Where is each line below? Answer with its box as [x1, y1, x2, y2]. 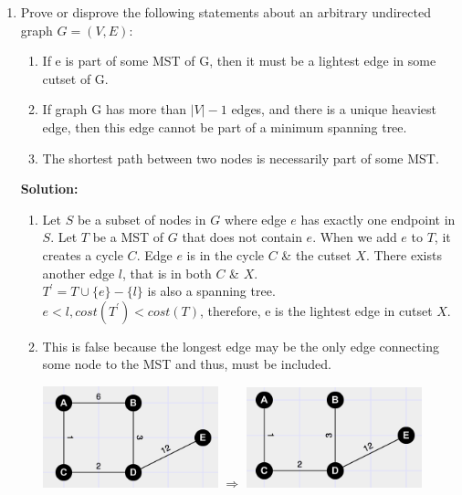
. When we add [312, 227, 397, 247]
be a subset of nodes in [77, 209, 206, 228]
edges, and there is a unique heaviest [231, 100, 437, 119]
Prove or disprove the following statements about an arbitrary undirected [20, 3, 431, 21]
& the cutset [281, 245, 352, 264]
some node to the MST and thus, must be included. [42, 354, 331, 374]
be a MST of [92, 227, 164, 247]
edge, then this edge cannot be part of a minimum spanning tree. [42, 117, 407, 136]
